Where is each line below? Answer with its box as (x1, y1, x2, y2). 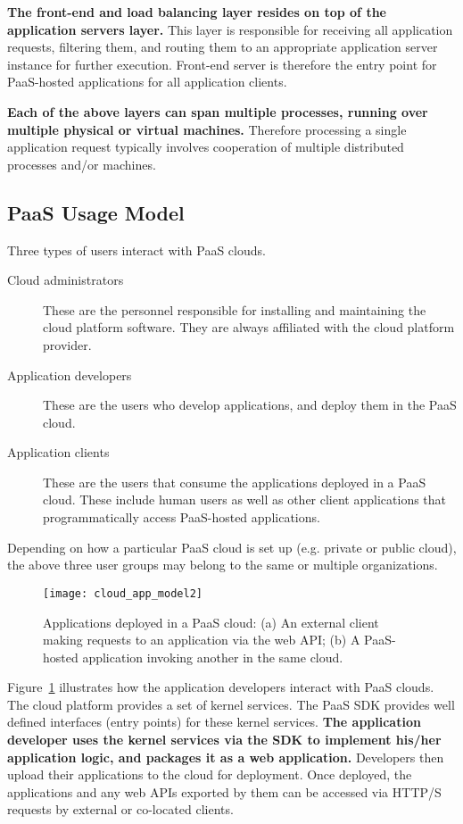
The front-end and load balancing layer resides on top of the (7, 3, 386, 21)
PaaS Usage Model (7, 198, 185, 226)
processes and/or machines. (7, 154, 156, 173)
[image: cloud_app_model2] (43, 587, 203, 600)
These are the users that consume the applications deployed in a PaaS (43, 472, 426, 491)
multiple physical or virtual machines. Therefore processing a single (7, 120, 407, 138)
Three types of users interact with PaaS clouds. (7, 240, 266, 259)
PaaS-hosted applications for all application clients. (7, 72, 287, 91)
